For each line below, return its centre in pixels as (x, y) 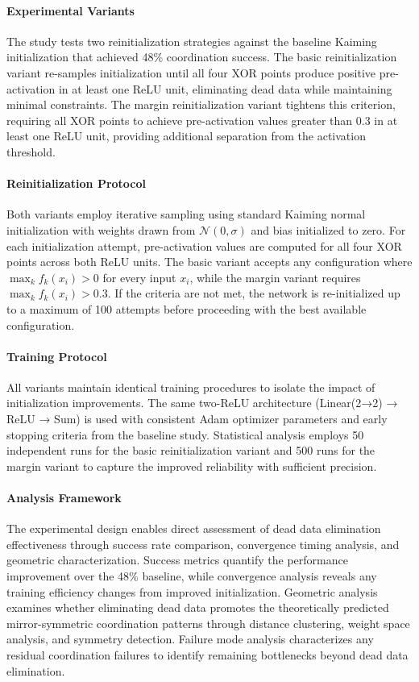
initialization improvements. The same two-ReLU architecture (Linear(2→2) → (202, 403)
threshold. (31, 151)
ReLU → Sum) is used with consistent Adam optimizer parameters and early (197, 419)
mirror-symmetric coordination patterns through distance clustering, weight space (208, 623)
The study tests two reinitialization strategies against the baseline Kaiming (192, 41)
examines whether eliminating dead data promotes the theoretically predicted (198, 607)
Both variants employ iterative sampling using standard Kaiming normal (186, 214)
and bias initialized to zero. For (328, 229)
